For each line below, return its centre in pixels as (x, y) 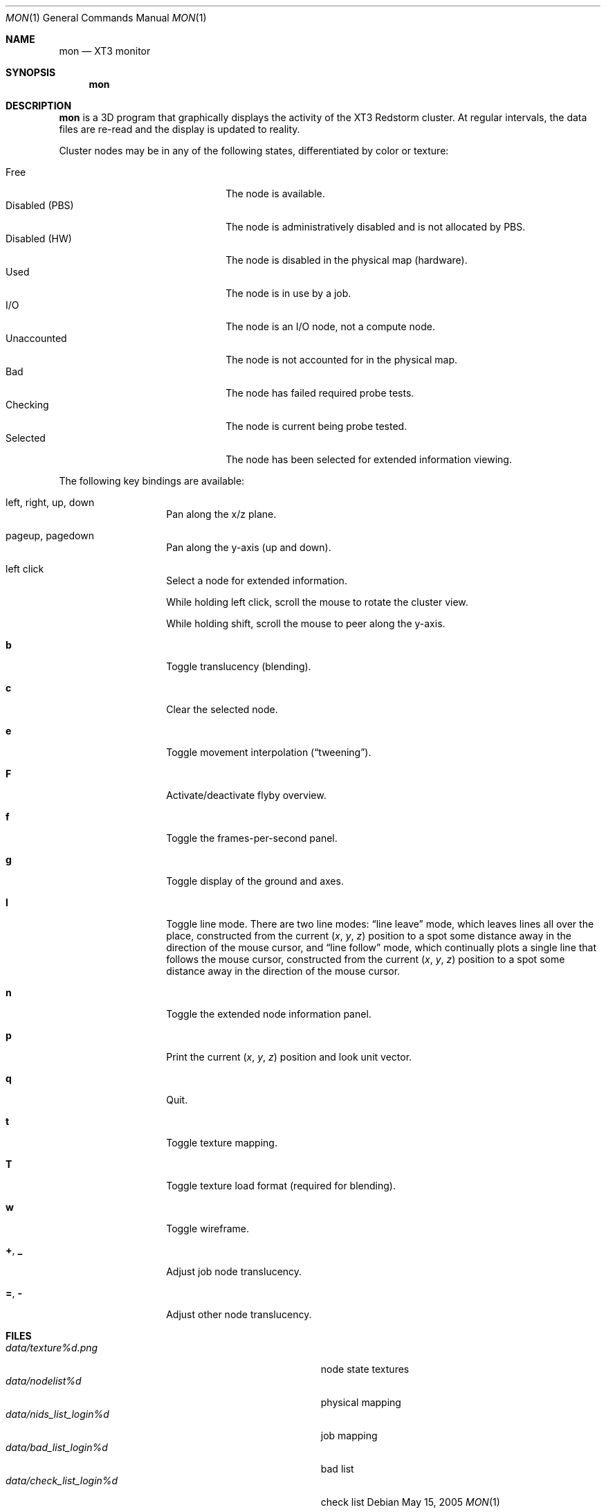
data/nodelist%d (44, 1381)
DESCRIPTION (39, 106)
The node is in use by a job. (288, 293)
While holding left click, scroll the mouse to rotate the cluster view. (317, 602)
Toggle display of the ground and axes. (255, 881)
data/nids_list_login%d (57, 1414)
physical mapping (361, 1402)
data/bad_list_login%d (57, 1447)
